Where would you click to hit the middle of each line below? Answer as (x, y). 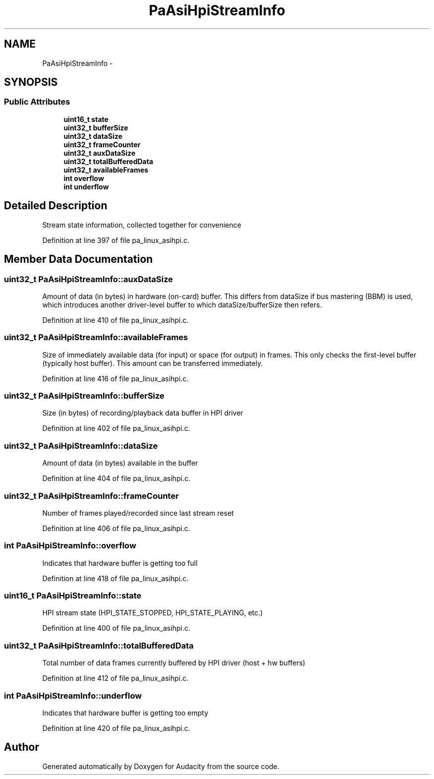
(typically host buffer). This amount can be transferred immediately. (153, 363)
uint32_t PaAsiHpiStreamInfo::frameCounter (91, 496)
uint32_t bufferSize (96, 127)
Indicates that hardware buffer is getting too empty (125, 713)
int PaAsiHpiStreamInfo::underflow (73, 695)
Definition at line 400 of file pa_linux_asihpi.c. (116, 628)
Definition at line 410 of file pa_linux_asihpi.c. (115, 320)
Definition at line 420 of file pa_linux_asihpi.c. (116, 728)
